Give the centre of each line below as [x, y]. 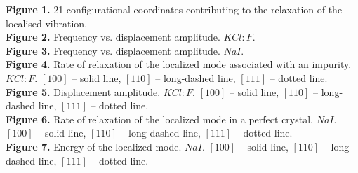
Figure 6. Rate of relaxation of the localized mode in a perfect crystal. [159, 119]
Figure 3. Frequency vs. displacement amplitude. [113, 50]
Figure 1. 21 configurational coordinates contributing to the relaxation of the [174, 9]
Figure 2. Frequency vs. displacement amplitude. [113, 37]
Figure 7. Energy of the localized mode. [94, 146]
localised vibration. [47, 23]
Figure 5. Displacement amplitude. [83, 91]
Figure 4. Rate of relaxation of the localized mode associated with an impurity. [179, 64]
